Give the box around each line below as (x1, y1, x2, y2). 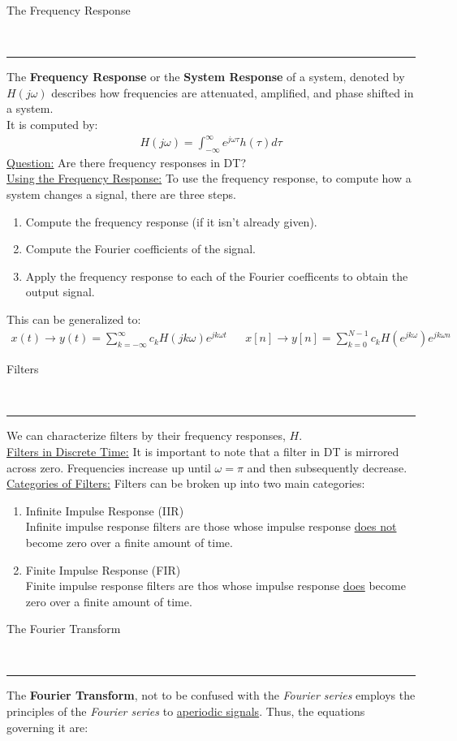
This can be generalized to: (6, 311, 141, 328)
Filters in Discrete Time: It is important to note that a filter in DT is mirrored (6, 442, 399, 459)
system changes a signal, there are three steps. (6, 186, 236, 203)
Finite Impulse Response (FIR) (25, 561, 181, 578)
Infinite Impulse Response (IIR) (25, 502, 184, 519)
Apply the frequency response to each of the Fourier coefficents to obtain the (25, 267, 408, 284)
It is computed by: (6, 115, 98, 132)
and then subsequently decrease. (247, 459, 407, 476)
